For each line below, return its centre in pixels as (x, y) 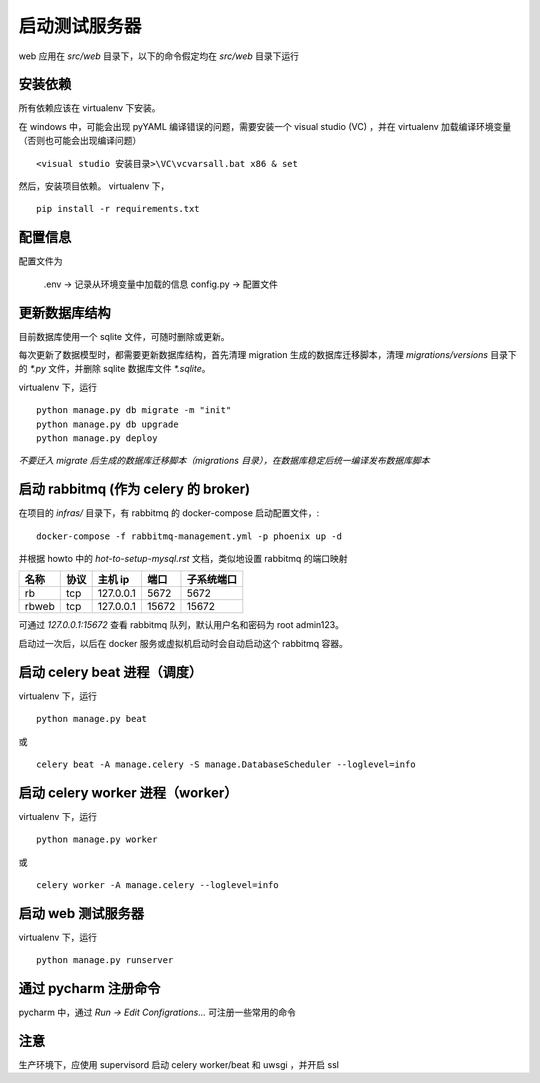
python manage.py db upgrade (107, 424)
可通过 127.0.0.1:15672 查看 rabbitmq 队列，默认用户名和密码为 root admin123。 (181, 625)
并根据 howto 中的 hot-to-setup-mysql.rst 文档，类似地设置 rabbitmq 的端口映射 (183, 559)
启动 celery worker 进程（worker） (128, 792)
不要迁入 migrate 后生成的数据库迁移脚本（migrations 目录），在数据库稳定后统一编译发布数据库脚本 (224, 461)
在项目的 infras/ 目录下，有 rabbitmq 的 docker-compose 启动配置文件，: (169, 513)
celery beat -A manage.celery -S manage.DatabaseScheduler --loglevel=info (226, 764)
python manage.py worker (97, 839)
